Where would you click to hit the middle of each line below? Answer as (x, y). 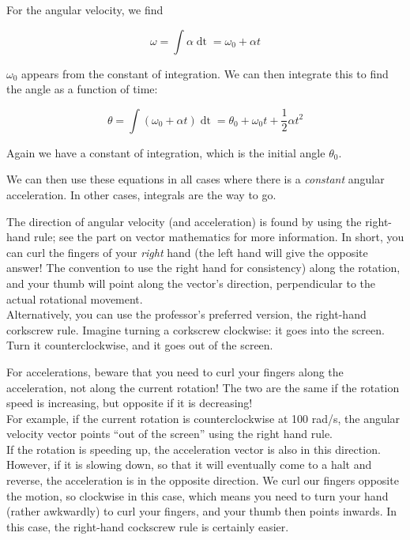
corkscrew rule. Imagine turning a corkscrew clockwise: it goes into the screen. (196, 329)
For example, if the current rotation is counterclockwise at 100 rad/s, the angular (203, 418)
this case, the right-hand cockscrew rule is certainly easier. (148, 526)
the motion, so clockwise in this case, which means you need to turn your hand (197, 495)
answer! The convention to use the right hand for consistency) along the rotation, (203, 268)
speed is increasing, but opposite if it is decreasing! (130, 403)
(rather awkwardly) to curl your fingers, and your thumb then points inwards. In (202, 511)
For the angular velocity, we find (85, 9)
